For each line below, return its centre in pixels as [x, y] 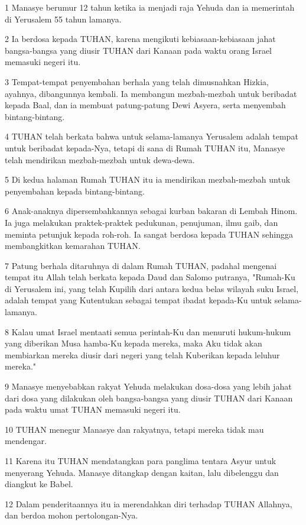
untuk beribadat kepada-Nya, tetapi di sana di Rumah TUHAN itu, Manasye [145, 148]
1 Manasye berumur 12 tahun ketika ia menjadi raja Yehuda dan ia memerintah [150, 7]
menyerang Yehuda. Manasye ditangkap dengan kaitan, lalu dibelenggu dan [142, 472]
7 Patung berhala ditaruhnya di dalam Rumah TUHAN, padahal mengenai [141, 265]
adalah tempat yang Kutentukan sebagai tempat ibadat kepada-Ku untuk [139, 300]
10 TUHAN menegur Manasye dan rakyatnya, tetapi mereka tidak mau [134, 429]
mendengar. [26, 441]
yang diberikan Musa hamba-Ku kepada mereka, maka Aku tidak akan [134, 343]
